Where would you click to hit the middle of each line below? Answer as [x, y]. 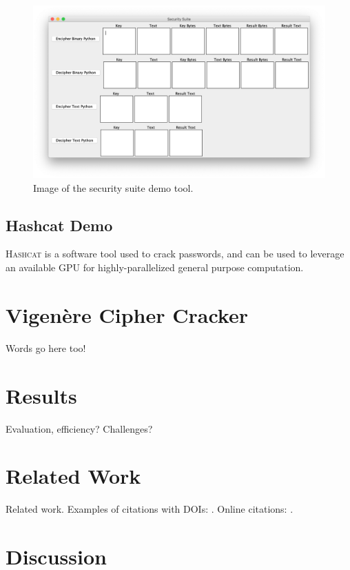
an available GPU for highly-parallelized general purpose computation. [155, 267]
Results [41, 395]
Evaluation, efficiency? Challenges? [79, 428]
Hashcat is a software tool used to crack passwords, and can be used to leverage [175, 254]
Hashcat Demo [59, 225]
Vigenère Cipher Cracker [127, 314]
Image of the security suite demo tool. [113, 187]
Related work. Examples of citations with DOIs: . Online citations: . [150, 509]
